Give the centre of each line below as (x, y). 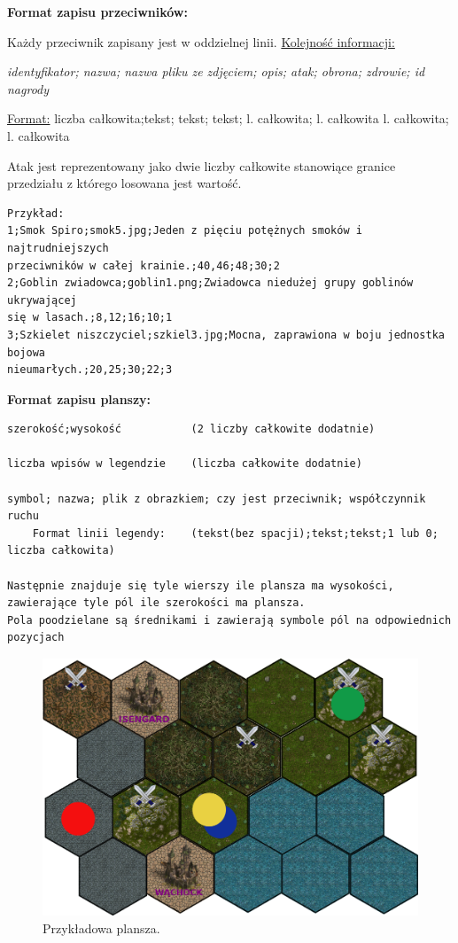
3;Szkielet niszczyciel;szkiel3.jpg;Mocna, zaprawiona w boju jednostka (226, 335)
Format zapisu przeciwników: (97, 12)
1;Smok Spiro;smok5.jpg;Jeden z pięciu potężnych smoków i (185, 231)
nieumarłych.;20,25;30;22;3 (90, 370)
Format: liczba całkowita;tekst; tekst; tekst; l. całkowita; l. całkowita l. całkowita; (228, 118)
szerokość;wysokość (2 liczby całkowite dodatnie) (191, 429)
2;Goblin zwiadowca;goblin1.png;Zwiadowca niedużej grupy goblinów (210, 283)
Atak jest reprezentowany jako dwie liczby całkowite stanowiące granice (202, 165)
